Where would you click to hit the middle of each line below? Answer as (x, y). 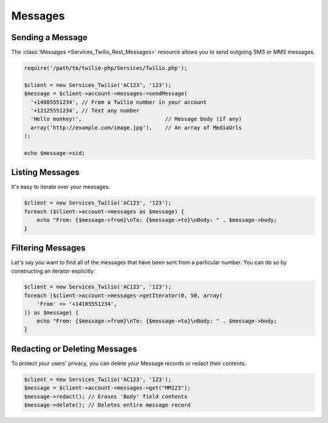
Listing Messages (46, 172)
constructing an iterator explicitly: (53, 271)
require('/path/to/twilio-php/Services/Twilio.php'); (106, 68)
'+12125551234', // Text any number (85, 110)
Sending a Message (50, 37)
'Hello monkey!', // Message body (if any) (136, 119)
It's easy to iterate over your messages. (61, 187)
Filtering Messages (48, 248)
